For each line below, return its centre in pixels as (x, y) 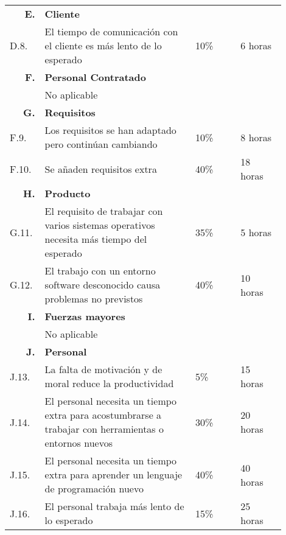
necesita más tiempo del (96, 239)
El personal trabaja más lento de (114, 506)
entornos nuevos (78, 443)
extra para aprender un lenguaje (113, 474)
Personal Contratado (95, 77)
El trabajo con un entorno (100, 271)
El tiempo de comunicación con (111, 31)
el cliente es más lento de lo (103, 45)
